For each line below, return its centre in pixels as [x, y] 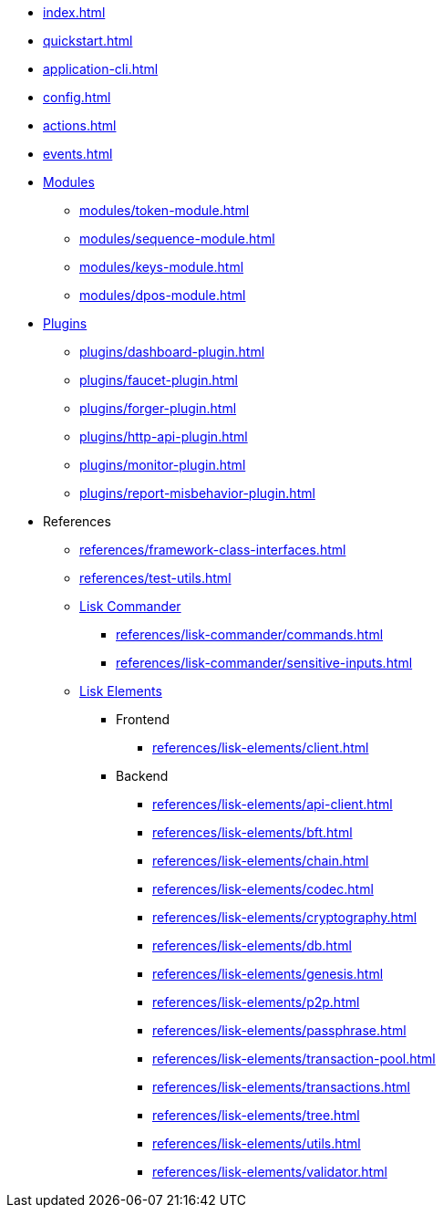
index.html [74, 12]
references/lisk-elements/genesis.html [268, 974]
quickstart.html [88, 41]
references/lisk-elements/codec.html [263, 889]
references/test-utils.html [155, 578]
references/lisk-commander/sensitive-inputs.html [264, 663]
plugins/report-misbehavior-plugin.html [197, 493]
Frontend [143, 719]
